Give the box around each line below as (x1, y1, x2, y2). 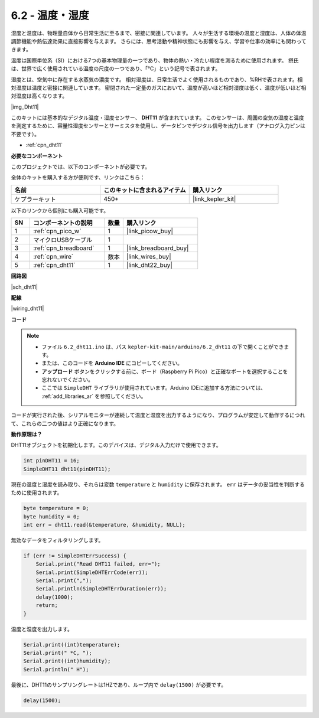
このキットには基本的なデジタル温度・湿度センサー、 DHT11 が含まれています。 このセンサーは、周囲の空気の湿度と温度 (11, 114, 304, 121)
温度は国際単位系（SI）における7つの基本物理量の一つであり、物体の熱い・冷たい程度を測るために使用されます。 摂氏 (11, 57, 299, 64)
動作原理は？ (11, 431, 43, 438)
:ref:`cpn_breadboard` (33, 244, 95, 252)
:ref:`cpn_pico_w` (33, 227, 82, 236)
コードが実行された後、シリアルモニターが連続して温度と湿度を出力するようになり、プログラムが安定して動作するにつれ (11, 412, 305, 419)
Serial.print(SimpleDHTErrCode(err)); (35, 569, 148, 576)
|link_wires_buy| (126, 253, 171, 261)
